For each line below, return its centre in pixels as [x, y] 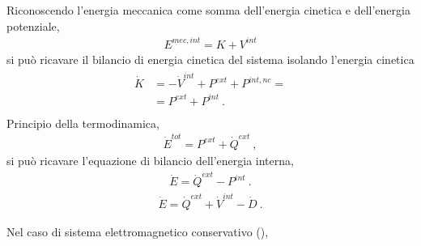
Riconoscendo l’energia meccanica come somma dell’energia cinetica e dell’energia [208, 10]
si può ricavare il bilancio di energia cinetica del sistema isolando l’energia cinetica [210, 59]
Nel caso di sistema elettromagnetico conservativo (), [138, 232]
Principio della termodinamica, [83, 123]
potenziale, [33, 25]
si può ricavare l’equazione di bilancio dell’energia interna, [150, 160]
